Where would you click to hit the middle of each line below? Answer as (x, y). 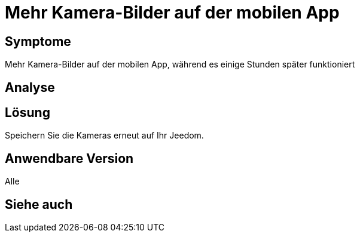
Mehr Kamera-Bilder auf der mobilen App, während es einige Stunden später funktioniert (180, 64)
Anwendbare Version (69, 158)
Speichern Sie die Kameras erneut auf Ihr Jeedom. (104, 136)
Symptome (38, 41)
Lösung (28, 113)
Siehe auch (39, 204)
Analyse (30, 87)
